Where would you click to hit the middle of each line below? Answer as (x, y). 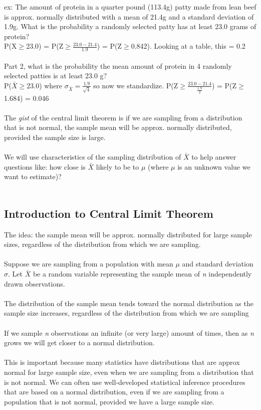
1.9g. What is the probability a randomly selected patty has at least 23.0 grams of (130, 26)
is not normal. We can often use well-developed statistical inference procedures (125, 382)
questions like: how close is (45, 166)
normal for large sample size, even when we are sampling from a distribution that (129, 372)
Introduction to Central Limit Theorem (109, 213)
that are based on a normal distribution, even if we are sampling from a (114, 392)
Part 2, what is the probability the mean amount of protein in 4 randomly (118, 65)
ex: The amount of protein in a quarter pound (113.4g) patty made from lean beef (130, 7)
